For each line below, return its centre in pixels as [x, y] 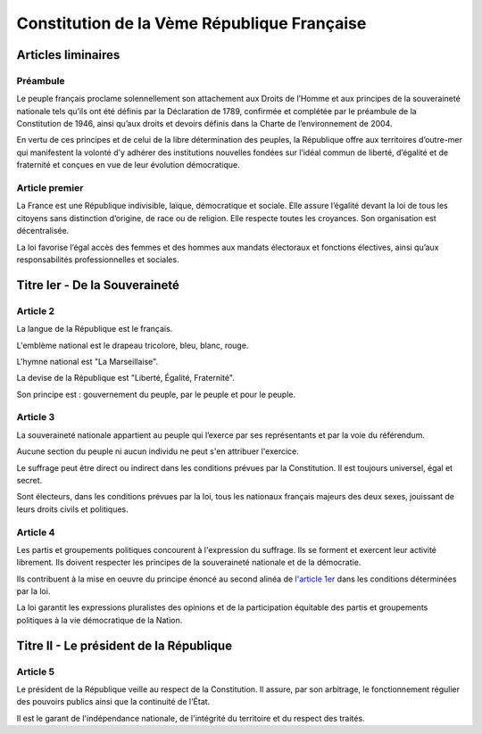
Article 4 [36, 532]
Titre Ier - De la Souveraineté [98, 285]
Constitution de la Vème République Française [191, 23]
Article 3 [36, 417]
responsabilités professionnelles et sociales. [98, 260]
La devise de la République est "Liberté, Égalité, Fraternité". [126, 378]
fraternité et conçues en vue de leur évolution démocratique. [128, 165]
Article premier [50, 188]
